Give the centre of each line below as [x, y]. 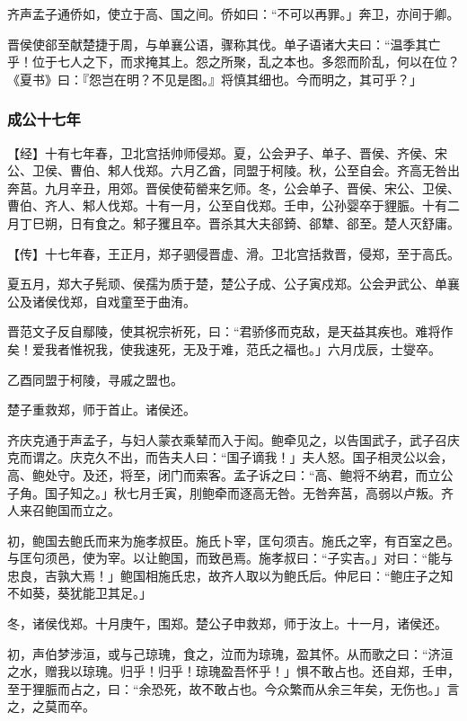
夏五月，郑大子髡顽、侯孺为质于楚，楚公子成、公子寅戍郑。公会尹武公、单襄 [233, 284]
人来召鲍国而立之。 [64, 510]
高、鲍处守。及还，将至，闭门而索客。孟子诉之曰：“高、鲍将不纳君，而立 [224, 474]
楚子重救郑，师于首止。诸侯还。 [101, 409]
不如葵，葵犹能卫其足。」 [79, 593]
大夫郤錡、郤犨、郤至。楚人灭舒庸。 [352, 223]
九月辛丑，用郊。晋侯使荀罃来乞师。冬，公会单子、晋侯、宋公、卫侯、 [252, 187]
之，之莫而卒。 [51, 706]
